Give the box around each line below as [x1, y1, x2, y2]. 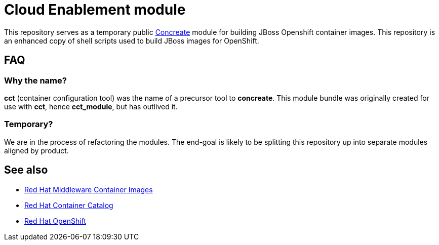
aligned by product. [4, 146, 69, 155]
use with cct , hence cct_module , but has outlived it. [4, 102, 178, 111]
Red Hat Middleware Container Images [24, 185, 153, 194]
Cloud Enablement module [4, 1, 186, 18]
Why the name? [4, 75, 67, 86]
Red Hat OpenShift [24, 216, 86, 225]
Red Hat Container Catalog [24, 200, 113, 210]
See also [4, 164, 48, 177]
